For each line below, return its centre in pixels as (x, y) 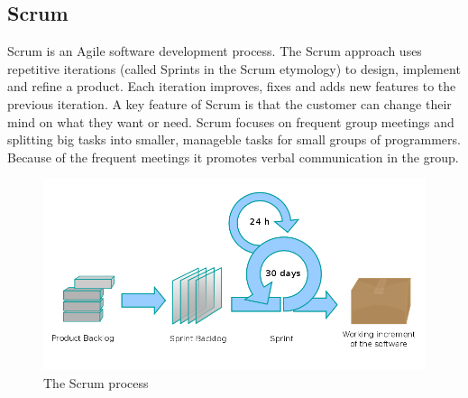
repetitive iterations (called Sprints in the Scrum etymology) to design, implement (234, 68)
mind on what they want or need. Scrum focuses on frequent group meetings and (231, 121)
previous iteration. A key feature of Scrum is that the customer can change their (229, 103)
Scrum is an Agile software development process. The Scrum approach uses (215, 51)
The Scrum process (96, 382)
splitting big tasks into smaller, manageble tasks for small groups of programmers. (234, 139)
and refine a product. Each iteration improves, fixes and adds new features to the (232, 86)
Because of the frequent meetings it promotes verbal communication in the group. (233, 157)
